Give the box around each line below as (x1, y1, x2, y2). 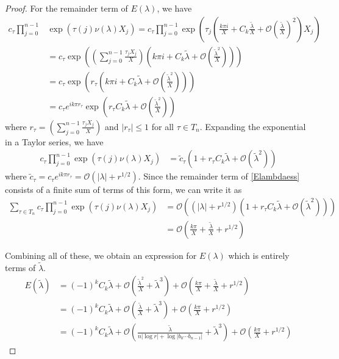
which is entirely (228, 249, 290, 261)
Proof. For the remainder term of (5, 2, 128, 14)
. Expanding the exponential (199, 120, 306, 132)
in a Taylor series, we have (5, 135, 104, 148)
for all (151, 120, 174, 132)
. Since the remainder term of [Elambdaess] (138, 170, 300, 183)
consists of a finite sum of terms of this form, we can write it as (5, 183, 242, 196)
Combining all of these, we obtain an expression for (5, 249, 197, 261)
